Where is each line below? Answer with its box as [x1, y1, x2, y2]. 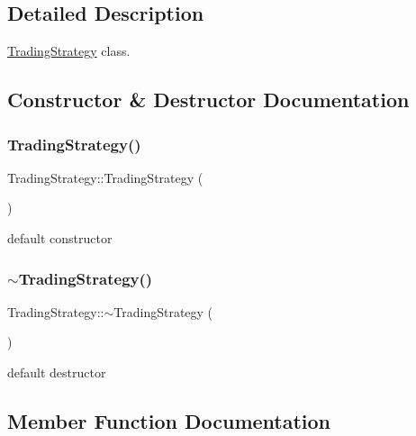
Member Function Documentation [7, 406, 331, 434]
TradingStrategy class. [7, 41, 131, 60]
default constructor [7, 228, 113, 247]
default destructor [7, 362, 106, 381]
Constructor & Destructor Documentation [7, 86, 410, 114]
